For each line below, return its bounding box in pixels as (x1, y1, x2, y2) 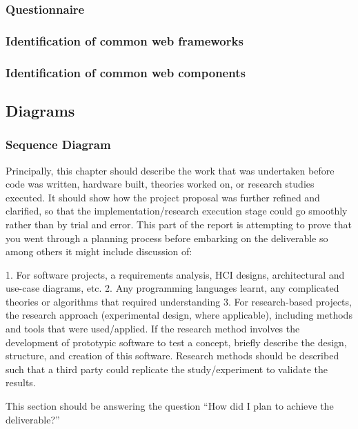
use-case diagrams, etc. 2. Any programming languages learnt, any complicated (6, 281, 339, 295)
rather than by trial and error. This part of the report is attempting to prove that (6, 217, 352, 231)
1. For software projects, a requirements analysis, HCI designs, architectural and (6, 267, 345, 281)
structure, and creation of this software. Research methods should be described (6, 348, 339, 363)
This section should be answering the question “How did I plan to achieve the (6, 399, 334, 413)
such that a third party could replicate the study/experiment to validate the (6, 361, 328, 376)
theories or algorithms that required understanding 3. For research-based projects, (6, 294, 352, 308)
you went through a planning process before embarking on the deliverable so (6, 230, 328, 245)
